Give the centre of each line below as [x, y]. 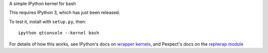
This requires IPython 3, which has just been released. [65, 13]
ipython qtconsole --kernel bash [59, 33]
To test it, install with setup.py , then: [48, 22]
